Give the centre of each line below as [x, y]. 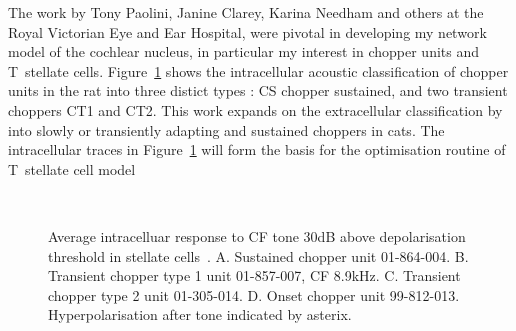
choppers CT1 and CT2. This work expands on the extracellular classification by [255, 109]
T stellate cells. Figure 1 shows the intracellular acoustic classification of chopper [258, 70]
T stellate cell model [72, 168]
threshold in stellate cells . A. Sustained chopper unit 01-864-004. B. [258, 255]
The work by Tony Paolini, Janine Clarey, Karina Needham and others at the [246, 12]
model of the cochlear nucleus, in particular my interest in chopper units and [244, 51]
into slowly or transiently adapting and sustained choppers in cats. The [226, 129]
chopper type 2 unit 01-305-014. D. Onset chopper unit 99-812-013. [254, 294]
